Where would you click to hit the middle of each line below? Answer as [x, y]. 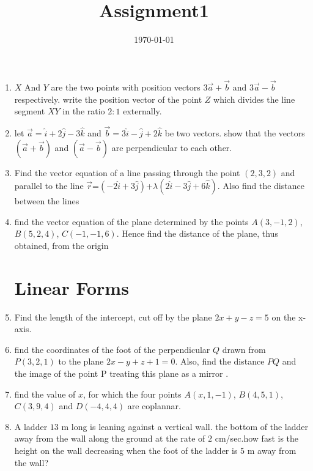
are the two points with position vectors [126, 87]
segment [30, 111]
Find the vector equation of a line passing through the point [127, 172]
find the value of [45, 394]
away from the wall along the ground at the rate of [110, 438]
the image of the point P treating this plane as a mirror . [121, 373]
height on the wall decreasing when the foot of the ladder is [126, 450]
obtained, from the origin [61, 245]
